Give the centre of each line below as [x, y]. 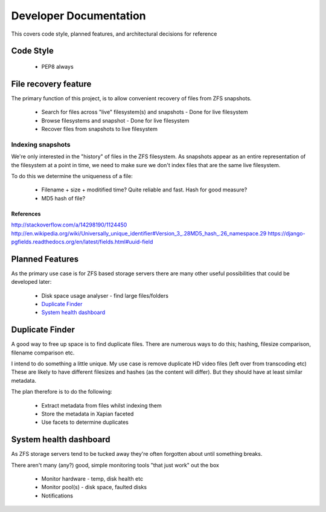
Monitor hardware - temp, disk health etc [92, 479]
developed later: [31, 282]
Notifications [57, 496]
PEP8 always [57, 66]
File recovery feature [51, 84]
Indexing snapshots [41, 144]
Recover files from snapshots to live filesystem [100, 129]
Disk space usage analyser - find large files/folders [105, 295]
